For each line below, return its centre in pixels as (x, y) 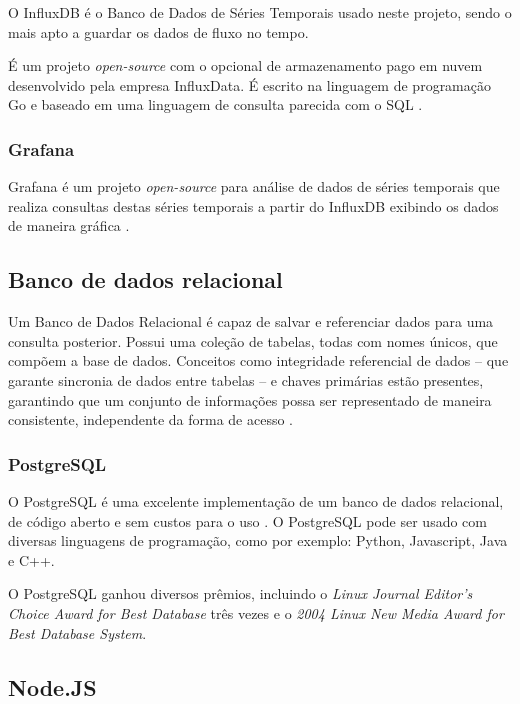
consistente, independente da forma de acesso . (150, 419)
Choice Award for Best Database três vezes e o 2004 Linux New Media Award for (256, 612)
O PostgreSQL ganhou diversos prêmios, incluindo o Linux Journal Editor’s (240, 593)
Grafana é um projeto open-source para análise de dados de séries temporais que (254, 186)
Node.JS (52, 686)
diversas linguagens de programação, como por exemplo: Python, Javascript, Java (258, 540)
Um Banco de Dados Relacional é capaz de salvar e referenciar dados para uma (251, 321)
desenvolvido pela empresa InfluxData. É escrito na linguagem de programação (249, 84)
